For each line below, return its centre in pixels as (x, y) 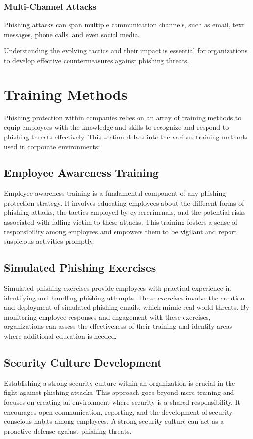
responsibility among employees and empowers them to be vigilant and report (121, 231)
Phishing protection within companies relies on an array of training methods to (123, 117)
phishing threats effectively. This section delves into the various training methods (126, 136)
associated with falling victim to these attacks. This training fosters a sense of (121, 222)
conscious (18, 421)
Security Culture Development (83, 362)
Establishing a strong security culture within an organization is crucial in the (120, 382)
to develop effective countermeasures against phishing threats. (97, 60)
